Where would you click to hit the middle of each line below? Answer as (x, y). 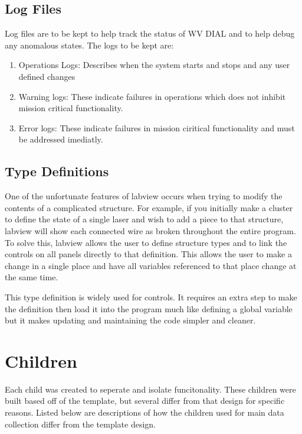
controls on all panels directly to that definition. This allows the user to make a (148, 254)
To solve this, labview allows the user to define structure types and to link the (146, 242)
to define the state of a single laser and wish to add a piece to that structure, (144, 219)
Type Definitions (57, 171)
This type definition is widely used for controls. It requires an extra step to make (151, 297)
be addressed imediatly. (61, 139)
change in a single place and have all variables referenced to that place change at (151, 265)
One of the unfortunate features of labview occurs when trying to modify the (144, 196)
